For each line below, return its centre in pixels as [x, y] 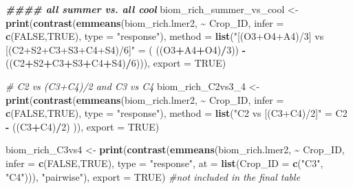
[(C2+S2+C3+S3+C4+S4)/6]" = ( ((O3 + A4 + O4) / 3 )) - [126, 49]
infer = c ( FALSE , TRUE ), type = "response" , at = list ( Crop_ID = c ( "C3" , [164, 163]
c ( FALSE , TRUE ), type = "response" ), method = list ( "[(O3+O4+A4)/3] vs [165, 36]
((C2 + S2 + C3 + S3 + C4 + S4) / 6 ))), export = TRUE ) [116, 63]
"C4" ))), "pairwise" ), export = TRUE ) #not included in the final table [153, 176]
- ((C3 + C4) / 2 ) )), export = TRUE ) [83, 126]
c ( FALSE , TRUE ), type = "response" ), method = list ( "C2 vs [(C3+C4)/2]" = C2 [176, 113]
